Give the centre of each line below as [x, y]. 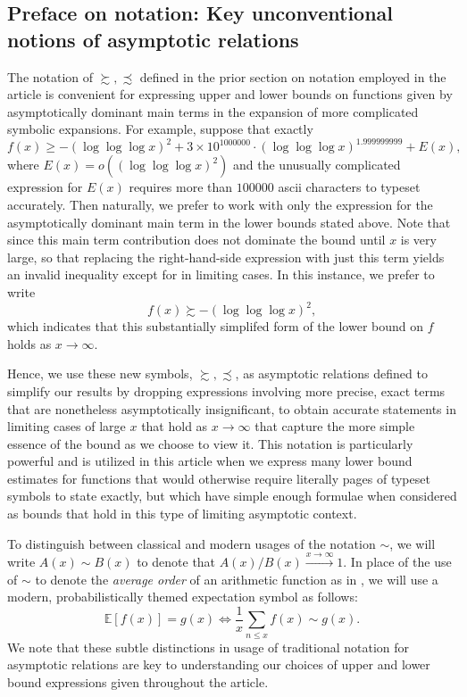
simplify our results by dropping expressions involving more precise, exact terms [226, 390]
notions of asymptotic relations [153, 39]
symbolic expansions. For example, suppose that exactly [160, 129]
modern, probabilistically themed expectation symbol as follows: [183, 597]
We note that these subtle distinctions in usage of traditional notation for [208, 647]
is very [418, 240]
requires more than [181, 187]
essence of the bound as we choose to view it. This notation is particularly [210, 443]
